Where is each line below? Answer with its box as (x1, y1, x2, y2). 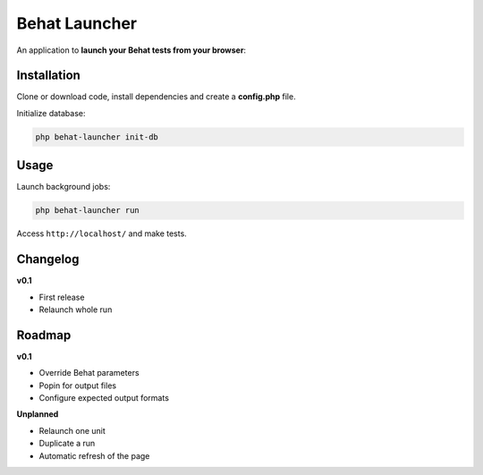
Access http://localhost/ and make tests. (16, 228, 187, 239)
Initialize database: (16, 107, 86, 118)
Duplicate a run (38, 438, 96, 449)
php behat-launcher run (35, 206, 140, 216)
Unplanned (16, 409, 59, 420)
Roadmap (16, 327, 72, 343)
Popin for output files (38, 380, 116, 391)
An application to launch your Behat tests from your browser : (16, 45, 246, 55)
